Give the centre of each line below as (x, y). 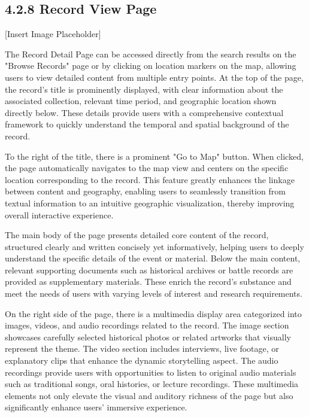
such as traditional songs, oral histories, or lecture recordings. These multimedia (152, 384)
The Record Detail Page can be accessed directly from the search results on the (151, 54)
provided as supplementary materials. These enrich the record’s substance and (148, 281)
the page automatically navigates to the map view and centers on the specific (147, 168)
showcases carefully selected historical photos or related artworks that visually (148, 337)
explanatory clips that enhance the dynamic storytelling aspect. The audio (142, 360)
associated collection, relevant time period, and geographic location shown (141, 101)
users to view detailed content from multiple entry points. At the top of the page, (154, 77)
